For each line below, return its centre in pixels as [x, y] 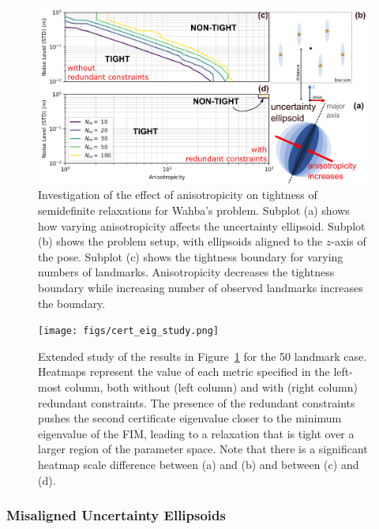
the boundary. [72, 303]
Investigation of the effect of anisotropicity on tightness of [178, 195]
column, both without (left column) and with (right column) [211, 387]
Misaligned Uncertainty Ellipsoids [116, 515]
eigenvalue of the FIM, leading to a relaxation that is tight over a [196, 433]
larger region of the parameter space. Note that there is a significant [203, 449]
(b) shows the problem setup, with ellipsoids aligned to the [180, 241]
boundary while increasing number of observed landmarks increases [201, 287]
